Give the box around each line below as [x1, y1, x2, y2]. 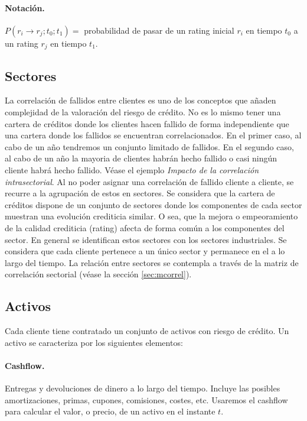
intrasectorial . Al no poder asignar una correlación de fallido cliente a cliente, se [5, 175, 294, 187]
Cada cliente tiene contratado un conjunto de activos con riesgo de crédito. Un [5, 325, 289, 337]
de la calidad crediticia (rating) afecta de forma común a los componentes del [5, 221, 285, 234]
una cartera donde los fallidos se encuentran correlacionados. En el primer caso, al [5, 129, 302, 141]
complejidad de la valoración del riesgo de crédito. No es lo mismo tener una [5, 106, 281, 118]
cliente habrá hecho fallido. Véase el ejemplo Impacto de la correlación [5, 164, 259, 176]
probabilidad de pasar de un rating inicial [84, 24, 234, 36]
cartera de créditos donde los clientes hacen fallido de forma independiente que [5, 117, 289, 129]
